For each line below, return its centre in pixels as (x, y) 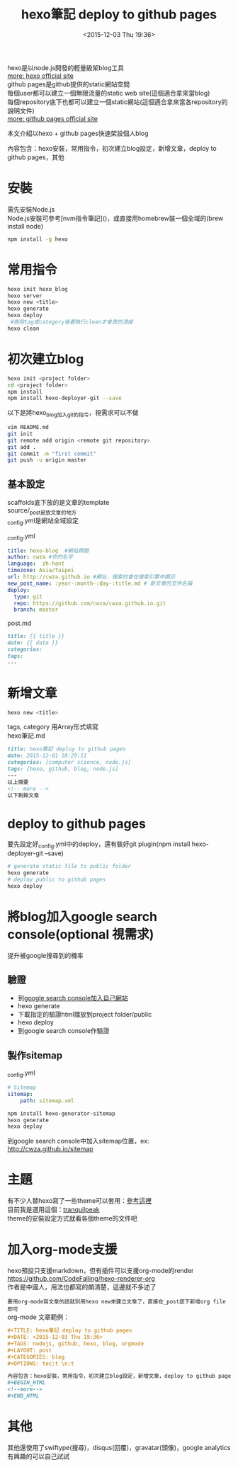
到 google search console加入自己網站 (73, 998)
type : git (28, 596)
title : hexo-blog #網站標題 (48, 550)
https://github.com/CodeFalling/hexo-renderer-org (81, 1279)
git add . (22, 447)
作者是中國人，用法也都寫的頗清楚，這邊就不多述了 (82, 1287)
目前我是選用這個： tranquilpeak (54, 1210)
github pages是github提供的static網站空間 (68, 84)
